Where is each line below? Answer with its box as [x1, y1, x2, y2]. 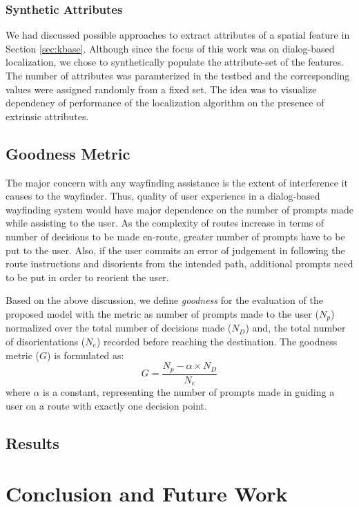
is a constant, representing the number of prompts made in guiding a [43, 385, 335, 399]
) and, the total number [245, 321, 346, 335]
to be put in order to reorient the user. [6, 269, 169, 284]
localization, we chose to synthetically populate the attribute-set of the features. [6, 55, 344, 69]
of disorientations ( [6, 334, 86, 348]
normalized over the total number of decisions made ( [6, 321, 232, 335]
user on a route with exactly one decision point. [6, 398, 207, 412]
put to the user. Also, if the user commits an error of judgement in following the [6, 242, 345, 257]
